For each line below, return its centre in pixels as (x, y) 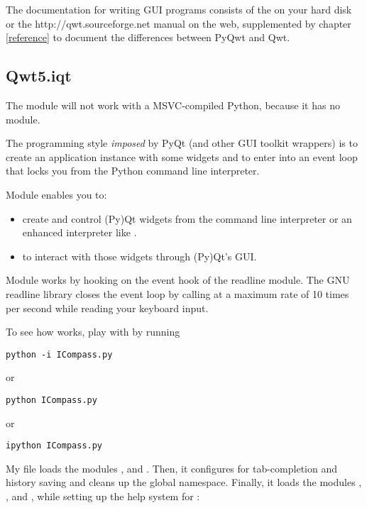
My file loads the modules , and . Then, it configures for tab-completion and (171, 468)
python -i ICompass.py (59, 354)
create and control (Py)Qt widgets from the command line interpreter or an (187, 218)
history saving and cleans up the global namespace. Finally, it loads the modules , (184, 482)
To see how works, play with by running (93, 332)
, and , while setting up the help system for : (103, 496)
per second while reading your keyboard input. (107, 308)
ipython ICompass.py (54, 446)
